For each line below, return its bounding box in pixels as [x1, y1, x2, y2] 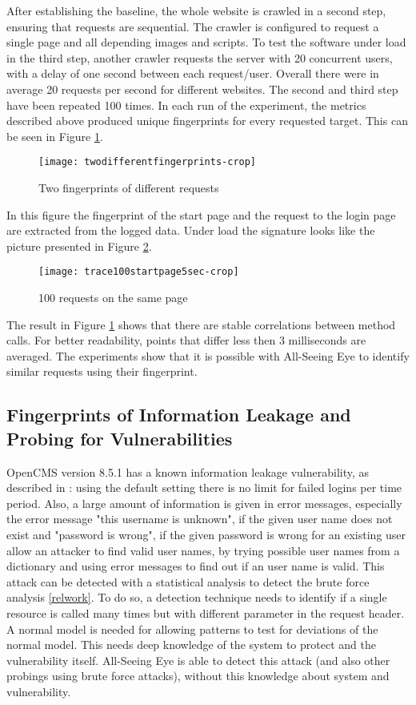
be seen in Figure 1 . [6, 127, 103, 144]
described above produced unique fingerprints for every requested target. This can [6, 112, 408, 129]
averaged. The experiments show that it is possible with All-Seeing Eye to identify [6, 347, 410, 364]
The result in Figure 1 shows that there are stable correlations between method [6, 316, 396, 332]
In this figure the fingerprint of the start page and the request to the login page [6, 206, 396, 223]
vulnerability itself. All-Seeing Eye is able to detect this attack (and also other [6, 651, 390, 668]
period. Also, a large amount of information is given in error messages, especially [6, 494, 402, 511]
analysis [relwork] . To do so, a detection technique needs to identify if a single [6, 589, 387, 606]
